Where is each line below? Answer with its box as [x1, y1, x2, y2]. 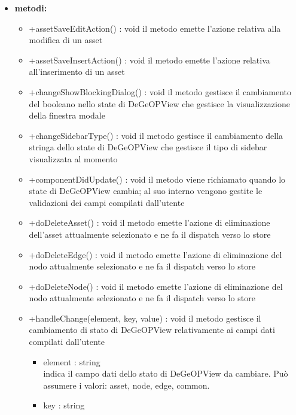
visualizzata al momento [29, 152, 118, 165]
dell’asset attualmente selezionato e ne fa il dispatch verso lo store [29, 228, 271, 240]
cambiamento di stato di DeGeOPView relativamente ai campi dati [29, 323, 275, 336]
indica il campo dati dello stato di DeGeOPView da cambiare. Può [43, 367, 288, 380]
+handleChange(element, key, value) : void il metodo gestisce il [29, 311, 261, 324]
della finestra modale [29, 109, 105, 122]
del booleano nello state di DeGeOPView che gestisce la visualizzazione [29, 97, 290, 110]
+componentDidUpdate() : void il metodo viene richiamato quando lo [29, 172, 286, 185]
